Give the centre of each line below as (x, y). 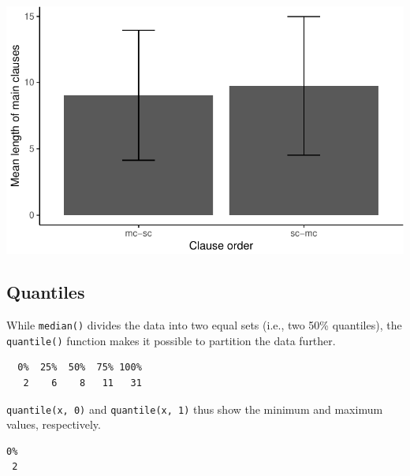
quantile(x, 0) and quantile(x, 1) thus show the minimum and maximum (195, 409)
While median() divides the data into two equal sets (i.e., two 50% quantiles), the (204, 325)
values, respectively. (54, 424)
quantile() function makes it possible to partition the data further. (171, 340)
